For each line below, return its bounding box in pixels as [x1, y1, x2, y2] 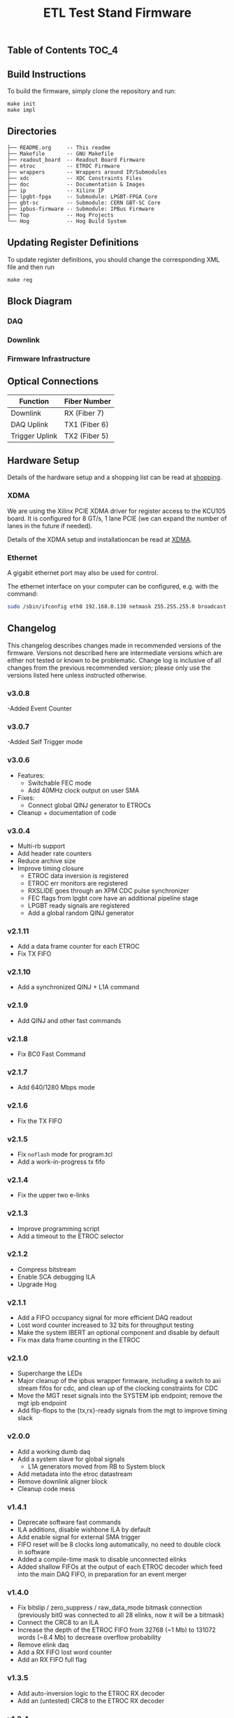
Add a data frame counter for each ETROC [17, 942, 140, 951]
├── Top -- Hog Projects [7, 212, 114, 219]
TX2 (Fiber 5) [64, 431, 109, 441]
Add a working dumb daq [17, 1447, 91, 1455]
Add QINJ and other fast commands [17, 1016, 122, 1024]
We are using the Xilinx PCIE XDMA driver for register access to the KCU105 [7, 507, 226, 515]
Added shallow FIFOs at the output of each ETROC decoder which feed [17, 1562, 223, 1571]
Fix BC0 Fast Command [17, 1050, 86, 1059]
